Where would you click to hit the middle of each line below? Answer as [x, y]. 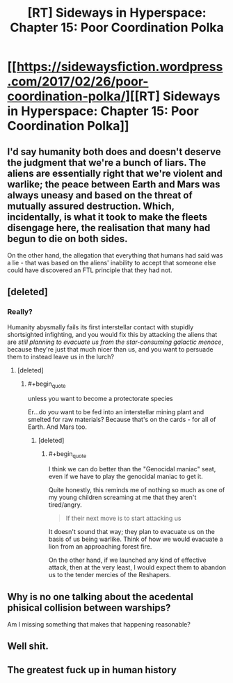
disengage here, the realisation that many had [109, 228]
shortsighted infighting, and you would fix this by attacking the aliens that [112, 334]
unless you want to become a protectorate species [100, 399]
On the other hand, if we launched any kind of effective [127, 560]
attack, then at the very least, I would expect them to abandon [137, 567]
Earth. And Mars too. [57, 427]
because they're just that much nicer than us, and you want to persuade [110, 349]
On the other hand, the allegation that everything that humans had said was [115, 255]
